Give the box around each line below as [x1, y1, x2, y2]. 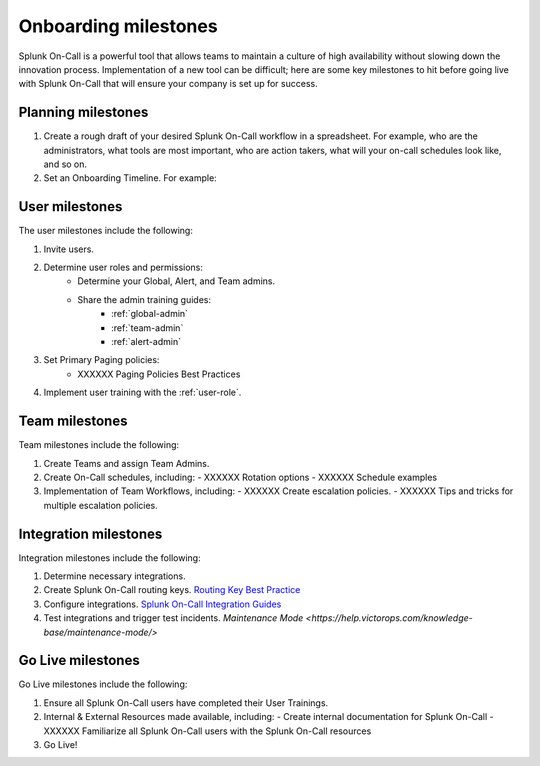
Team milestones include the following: [18, 439, 180, 451]
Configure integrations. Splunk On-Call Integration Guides [43, 598, 282, 610]
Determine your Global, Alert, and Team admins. [77, 275, 276, 287]
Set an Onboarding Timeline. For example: [43, 172, 217, 184]
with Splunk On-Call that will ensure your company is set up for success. [18, 78, 319, 90]
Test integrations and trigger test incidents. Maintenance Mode [43, 612, 304, 624]
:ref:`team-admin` [111, 321, 184, 334]
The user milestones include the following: [18, 225, 194, 237]
